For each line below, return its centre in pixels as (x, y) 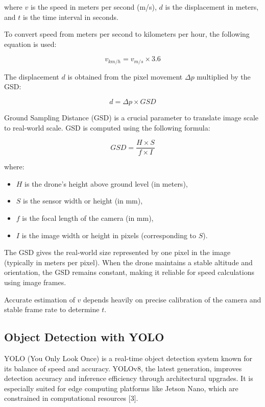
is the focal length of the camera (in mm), (88, 218)
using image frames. (35, 282)
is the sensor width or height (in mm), (83, 201)
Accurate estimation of (40, 299)
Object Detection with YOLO (84, 337)
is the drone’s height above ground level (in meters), (106, 183)
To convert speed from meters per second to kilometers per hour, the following (127, 34)
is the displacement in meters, (212, 7)
